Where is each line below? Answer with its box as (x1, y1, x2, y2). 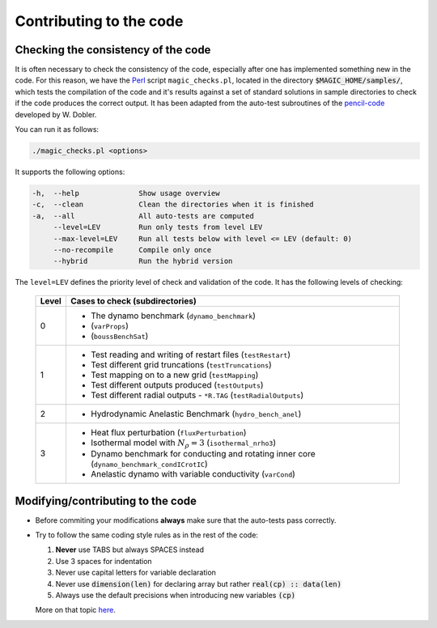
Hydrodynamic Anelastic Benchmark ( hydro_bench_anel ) (90, 408, 302, 419)
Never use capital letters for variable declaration (55, 567, 216, 578)
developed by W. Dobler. (15, 109, 97, 119)
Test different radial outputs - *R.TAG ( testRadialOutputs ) (90, 389, 303, 401)
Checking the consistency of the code (15, 43, 211, 57)
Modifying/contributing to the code (15, 494, 197, 507)
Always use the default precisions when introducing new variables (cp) (55, 590, 295, 600)
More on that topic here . (35, 605, 117, 615)
